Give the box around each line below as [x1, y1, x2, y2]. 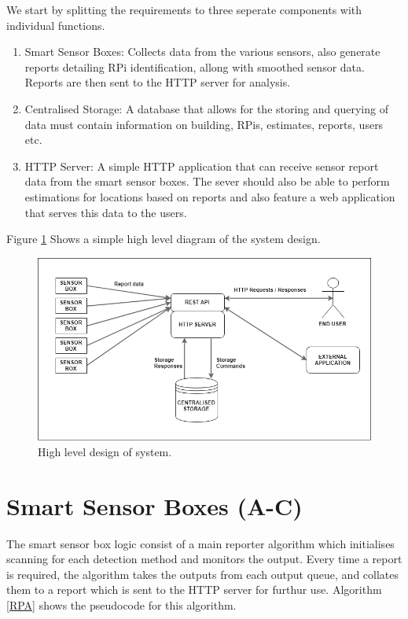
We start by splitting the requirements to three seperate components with [6, 2, 362, 17]
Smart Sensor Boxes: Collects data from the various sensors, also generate [24, 43, 380, 60]
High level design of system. [38, 443, 172, 459]
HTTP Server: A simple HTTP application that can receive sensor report [24, 157, 379, 174]
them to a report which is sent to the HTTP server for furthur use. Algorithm [6, 581, 382, 598]
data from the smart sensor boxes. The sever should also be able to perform [24, 173, 390, 190]
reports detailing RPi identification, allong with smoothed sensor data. [24, 58, 365, 75]
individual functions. [6, 17, 105, 33]
